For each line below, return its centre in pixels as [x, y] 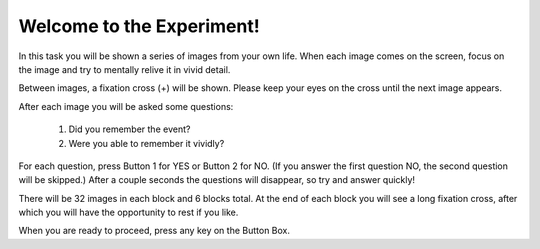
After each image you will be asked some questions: [126, 106]
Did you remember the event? [129, 129]
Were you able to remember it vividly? [146, 143]
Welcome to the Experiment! [139, 26]
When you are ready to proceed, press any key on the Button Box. [154, 231]
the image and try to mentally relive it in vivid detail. [124, 69]
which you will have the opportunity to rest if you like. [128, 212]
